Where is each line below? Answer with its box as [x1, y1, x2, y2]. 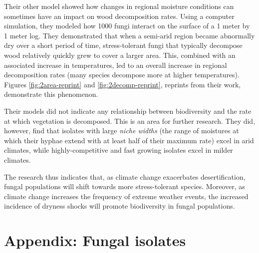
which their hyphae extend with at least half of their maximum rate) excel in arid [4, 135, 254, 145]
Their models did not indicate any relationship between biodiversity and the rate [4, 105, 252, 116]
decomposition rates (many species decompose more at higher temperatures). [4, 69, 240, 80]
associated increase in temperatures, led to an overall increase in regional [4, 59, 227, 70]
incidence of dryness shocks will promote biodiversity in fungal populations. [4, 201, 235, 211]
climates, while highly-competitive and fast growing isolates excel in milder [4, 145, 233, 155]
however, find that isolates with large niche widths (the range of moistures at [4, 125, 239, 136]
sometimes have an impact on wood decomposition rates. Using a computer [4, 10, 235, 21]
